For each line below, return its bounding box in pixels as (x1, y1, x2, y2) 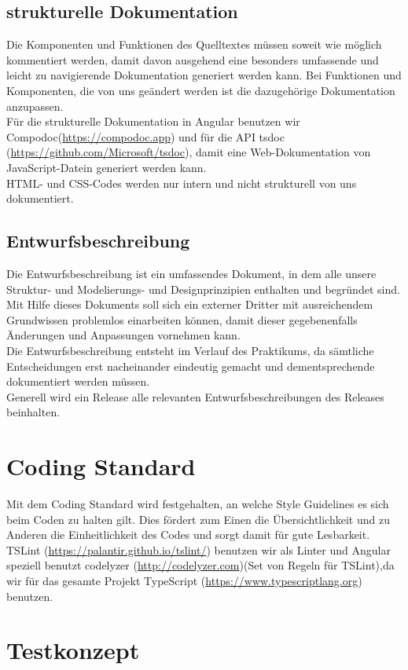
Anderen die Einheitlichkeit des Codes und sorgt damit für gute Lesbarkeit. (6, 526, 370, 543)
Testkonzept (6, 634, 140, 666)
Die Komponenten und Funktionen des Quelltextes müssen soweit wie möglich (6, 36, 382, 53)
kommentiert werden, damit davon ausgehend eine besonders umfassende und (6, 51, 379, 68)
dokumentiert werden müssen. (6, 373, 150, 390)
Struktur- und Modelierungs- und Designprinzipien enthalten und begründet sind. (6, 280, 400, 297)
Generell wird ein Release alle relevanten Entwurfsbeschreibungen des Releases (6, 388, 384, 405)
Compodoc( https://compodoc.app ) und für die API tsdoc (6, 128, 285, 145)
